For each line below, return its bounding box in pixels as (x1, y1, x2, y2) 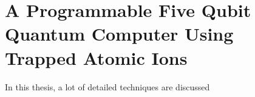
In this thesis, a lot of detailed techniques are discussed (5, 80, 210, 93)
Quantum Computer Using (5, 21, 234, 46)
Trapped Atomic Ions (5, 45, 188, 70)
